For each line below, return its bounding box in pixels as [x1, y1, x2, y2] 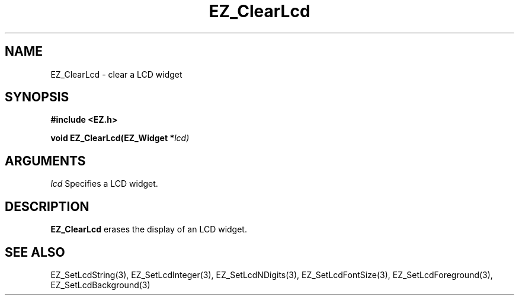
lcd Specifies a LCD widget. [50, 178, 158, 189]
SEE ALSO [5, 244, 65, 260]
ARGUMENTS [5, 153, 86, 168]
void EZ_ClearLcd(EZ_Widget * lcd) [50, 133, 190, 143]
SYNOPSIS [5, 90, 69, 105]
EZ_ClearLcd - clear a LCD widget [50, 69, 182, 79]
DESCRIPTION [5, 199, 89, 214]
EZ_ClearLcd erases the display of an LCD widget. [50, 224, 247, 235]
